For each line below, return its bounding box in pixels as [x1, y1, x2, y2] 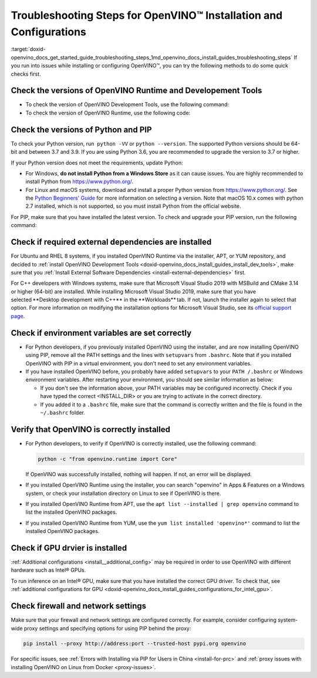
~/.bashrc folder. [40, 409, 85, 416]
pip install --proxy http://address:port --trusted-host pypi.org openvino [23, 640, 247, 647]
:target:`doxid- [11, 46, 46, 53]
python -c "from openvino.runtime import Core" [38, 456, 177, 462]
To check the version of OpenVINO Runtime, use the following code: [25, 109, 191, 116]
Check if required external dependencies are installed [11, 237, 212, 247]
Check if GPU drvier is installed [11, 543, 127, 553]
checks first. [11, 70, 41, 77]
